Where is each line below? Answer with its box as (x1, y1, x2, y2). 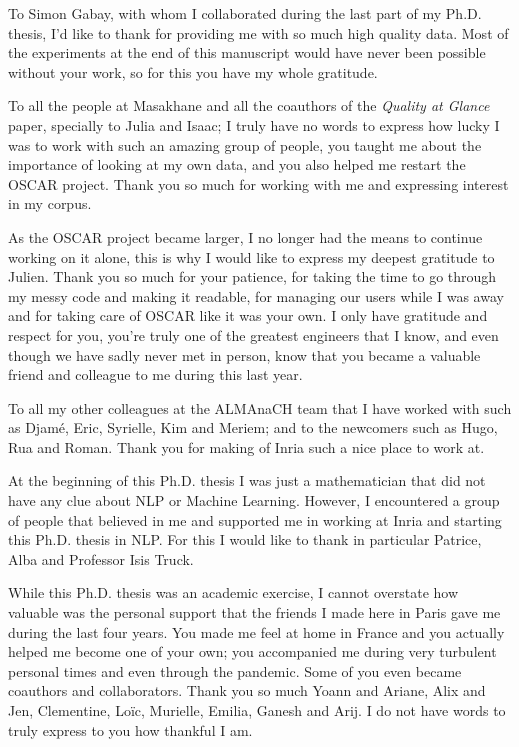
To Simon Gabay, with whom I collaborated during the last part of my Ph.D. (8, 3, 482, 23)
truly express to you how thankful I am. (8, 719, 253, 740)
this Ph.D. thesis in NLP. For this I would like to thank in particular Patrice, (8, 529, 482, 550)
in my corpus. (8, 193, 92, 214)
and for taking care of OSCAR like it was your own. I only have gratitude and (8, 305, 488, 326)
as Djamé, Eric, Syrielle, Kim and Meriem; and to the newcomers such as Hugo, (8, 417, 498, 438)
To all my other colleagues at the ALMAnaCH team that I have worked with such (8, 397, 512, 418)
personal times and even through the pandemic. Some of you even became (8, 660, 462, 681)
